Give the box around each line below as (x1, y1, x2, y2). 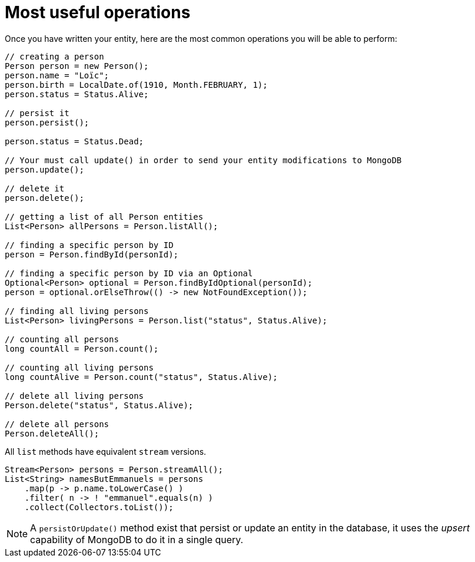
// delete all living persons (5, 391, 144, 401)
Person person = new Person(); (5, 61, 149, 71)
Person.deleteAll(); (5, 428, 99, 438)
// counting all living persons (5, 362, 154, 372)
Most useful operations (5, 2, 191, 22)
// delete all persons (5, 419, 109, 429)
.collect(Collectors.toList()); (24, 502, 174, 512)
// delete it (5, 183, 65, 193)
